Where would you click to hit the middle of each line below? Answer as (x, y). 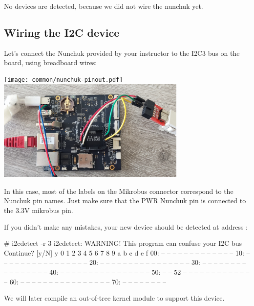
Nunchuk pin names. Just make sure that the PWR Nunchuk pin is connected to (125, 200)
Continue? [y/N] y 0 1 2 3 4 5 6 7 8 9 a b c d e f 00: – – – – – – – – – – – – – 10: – (127, 252)
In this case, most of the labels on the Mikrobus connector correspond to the (119, 191)
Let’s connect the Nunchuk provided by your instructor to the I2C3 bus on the (122, 53)
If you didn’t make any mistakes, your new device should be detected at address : (126, 226)
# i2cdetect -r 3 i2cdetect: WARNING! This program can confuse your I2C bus (123, 243)
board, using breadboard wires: (51, 62)
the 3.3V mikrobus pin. (39, 210)
